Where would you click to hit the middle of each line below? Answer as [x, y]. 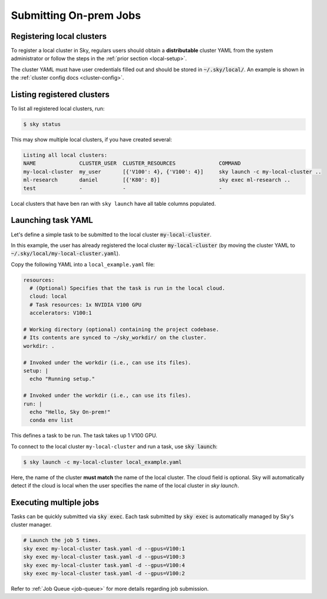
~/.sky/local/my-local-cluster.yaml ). [65, 254]
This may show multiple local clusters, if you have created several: [91, 140]
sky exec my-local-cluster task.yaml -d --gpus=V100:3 [104, 557]
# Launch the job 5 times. [62, 540]
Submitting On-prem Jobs [76, 15]
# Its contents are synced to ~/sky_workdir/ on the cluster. [115, 338]
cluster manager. [32, 525]
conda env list [52, 420]
